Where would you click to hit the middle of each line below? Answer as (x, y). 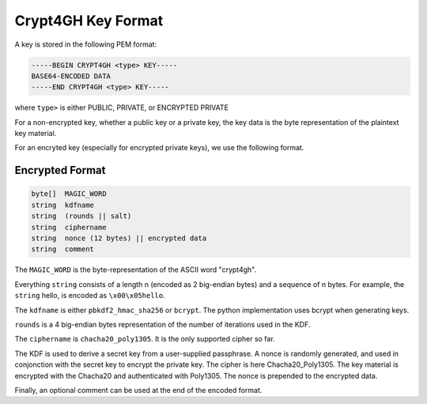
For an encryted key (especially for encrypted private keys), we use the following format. (159, 148)
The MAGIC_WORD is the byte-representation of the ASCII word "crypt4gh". (136, 270)
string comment (63, 249)
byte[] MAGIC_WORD (69, 194)
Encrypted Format (60, 170)
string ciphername (69, 227)
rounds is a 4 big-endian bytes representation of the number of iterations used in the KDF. (162, 324)
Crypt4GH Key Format (89, 21)
